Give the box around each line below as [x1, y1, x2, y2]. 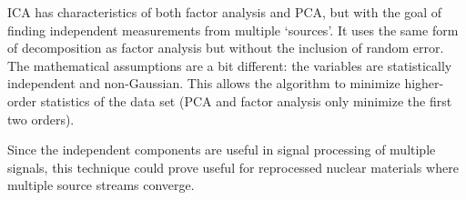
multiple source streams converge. [7, 175, 195, 195]
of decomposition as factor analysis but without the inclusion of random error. [7, 38, 444, 57]
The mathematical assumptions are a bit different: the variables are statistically [7, 55, 452, 75]
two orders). [7, 109, 75, 128]
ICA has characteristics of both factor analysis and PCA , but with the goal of [7, 3, 442, 21]
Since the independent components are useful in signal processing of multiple [7, 140, 436, 159]
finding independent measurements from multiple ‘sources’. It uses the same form [7, 20, 459, 39]
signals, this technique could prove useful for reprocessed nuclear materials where [7, 157, 459, 176]
